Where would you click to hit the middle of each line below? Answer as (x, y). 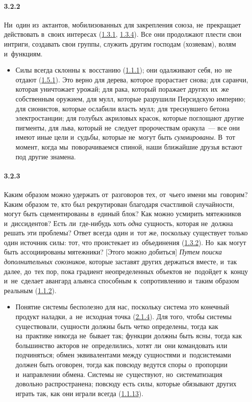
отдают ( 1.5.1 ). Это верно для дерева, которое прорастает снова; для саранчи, (132, 79)
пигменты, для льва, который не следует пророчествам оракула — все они (128, 127)
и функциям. (23, 53)
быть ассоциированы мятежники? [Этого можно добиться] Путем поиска (113, 252)
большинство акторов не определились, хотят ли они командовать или (121, 345)
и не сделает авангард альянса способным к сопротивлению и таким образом (122, 281)
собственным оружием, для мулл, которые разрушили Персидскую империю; (130, 98)
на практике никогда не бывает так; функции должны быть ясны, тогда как (129, 336)
